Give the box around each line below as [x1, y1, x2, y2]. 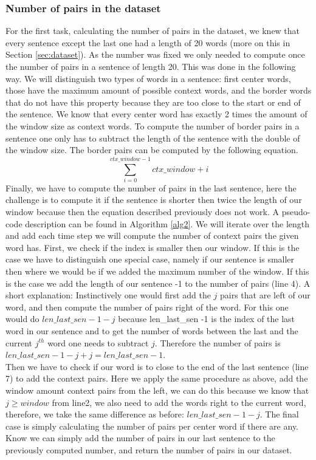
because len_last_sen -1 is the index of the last [118, 312, 295, 325]
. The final [259, 408, 299, 421]
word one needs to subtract [47, 336, 149, 349]
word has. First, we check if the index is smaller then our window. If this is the [5, 241, 300, 253]
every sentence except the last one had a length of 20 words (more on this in [5, 36, 290, 49]
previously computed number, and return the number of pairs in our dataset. [5, 443, 292, 456]
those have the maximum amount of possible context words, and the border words [5, 84, 312, 97]
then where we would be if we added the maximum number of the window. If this [5, 265, 309, 278]
